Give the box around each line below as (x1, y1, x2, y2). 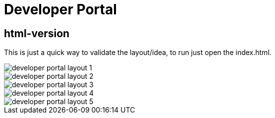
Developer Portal (4, 1, 117, 18)
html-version (4, 27, 70, 40)
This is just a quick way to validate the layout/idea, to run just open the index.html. (4, 48, 272, 57)
